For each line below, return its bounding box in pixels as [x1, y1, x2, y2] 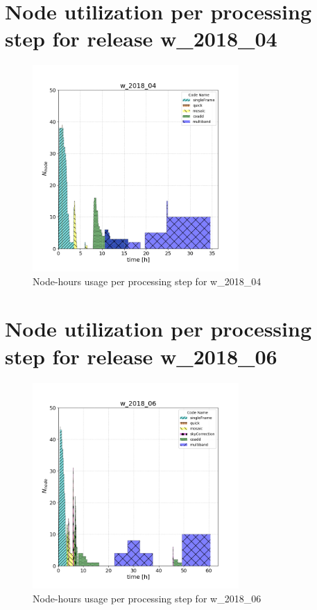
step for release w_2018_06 [5, 341, 277, 370]
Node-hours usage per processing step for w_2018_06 [33, 591, 262, 605]
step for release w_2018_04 [5, 24, 277, 53]
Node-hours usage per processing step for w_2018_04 [33, 273, 262, 288]
